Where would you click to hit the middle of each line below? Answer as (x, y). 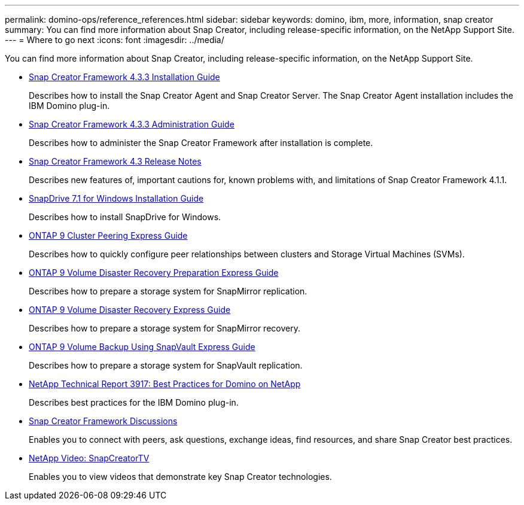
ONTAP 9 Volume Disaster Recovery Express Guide (130, 310)
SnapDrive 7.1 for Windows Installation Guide (116, 198)
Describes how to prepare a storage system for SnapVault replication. (166, 365)
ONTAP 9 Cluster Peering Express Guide (108, 235)
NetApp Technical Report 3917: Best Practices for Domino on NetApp (165, 384)
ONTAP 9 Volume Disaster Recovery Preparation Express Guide (154, 273)
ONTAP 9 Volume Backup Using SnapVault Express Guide (142, 347)
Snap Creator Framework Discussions (103, 421)
